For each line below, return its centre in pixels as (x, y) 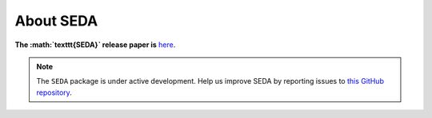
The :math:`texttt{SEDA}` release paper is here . (95, 45)
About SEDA (56, 21)
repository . (54, 92)
